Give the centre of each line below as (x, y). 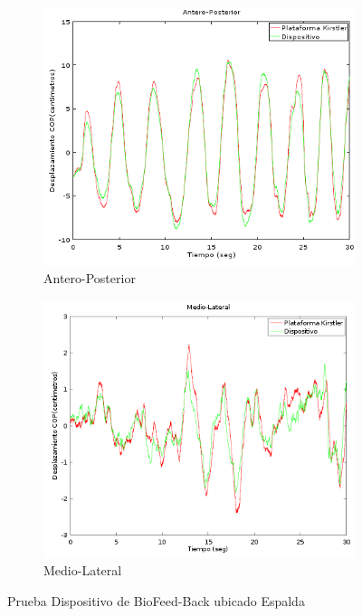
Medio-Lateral (83, 570)
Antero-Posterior (90, 278)
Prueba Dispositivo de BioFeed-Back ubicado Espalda (156, 600)
